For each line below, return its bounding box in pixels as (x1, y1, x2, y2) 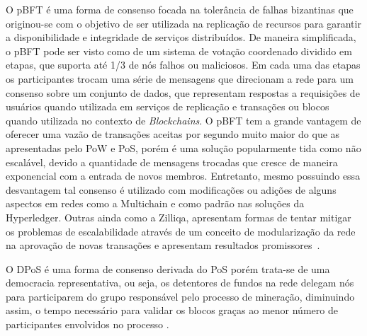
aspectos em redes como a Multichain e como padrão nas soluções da (6, 196, 305, 211)
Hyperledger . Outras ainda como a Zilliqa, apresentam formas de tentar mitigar (6, 209, 351, 224)
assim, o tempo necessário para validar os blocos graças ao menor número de (6, 303, 338, 318)
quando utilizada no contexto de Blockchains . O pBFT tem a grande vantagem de (6, 112, 361, 127)
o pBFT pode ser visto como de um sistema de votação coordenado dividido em (6, 43, 352, 58)
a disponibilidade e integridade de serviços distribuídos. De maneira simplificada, (6, 30, 356, 45)
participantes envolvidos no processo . (6, 317, 169, 332)
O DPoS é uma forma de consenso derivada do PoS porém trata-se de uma (6, 261, 330, 276)
